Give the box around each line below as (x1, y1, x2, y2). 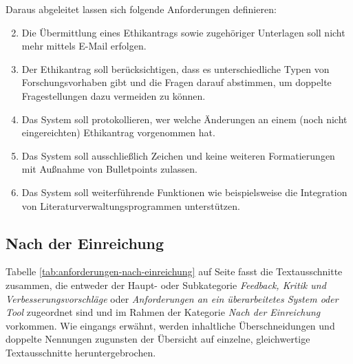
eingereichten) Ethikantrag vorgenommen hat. (21, 125, 215, 140)
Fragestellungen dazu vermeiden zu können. (21, 88, 206, 103)
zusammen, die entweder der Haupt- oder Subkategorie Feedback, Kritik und (6, 277, 326, 292)
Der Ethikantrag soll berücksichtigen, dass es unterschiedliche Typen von (21, 61, 330, 76)
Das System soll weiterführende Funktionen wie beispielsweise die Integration (21, 184, 347, 199)
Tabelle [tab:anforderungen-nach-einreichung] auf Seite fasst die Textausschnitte (6, 264, 343, 279)
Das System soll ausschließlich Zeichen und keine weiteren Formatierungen (21, 148, 335, 162)
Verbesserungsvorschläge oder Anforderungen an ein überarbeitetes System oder (6, 291, 339, 306)
